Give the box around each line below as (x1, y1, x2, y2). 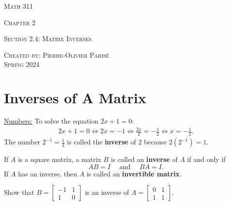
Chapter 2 (4, 17, 35, 27)
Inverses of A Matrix (4, 88, 146, 108)
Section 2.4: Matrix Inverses (4, 33, 92, 44)
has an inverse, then (18, 168, 77, 178)
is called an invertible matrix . (86, 168, 182, 178)
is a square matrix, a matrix (18, 154, 101, 164)
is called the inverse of (67, 137, 136, 147)
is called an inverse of (110, 154, 178, 164)
